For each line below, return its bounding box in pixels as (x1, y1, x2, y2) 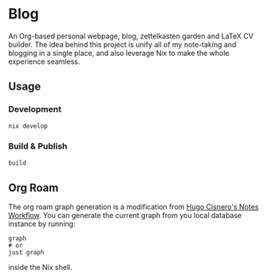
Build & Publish (8, 141, 68, 152)
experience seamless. (8, 57, 80, 66)
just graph (8, 248, 45, 256)
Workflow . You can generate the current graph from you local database (8, 211, 242, 220)
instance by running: (8, 219, 76, 228)
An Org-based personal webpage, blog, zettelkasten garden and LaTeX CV (8, 31, 253, 41)
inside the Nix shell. (8, 263, 73, 272)
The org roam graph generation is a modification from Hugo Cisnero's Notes (8, 202, 259, 212)
